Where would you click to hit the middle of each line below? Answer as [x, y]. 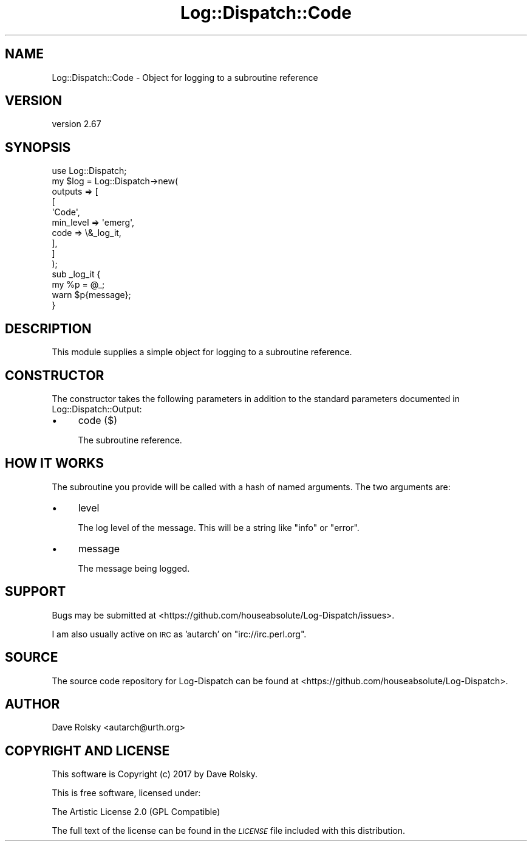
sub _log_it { [76, 274]
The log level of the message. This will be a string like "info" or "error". [219, 527]
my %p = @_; [78, 285]
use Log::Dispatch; [89, 171]
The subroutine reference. [130, 440]
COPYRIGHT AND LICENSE [87, 751]
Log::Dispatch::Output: [97, 409]
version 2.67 [77, 124]
